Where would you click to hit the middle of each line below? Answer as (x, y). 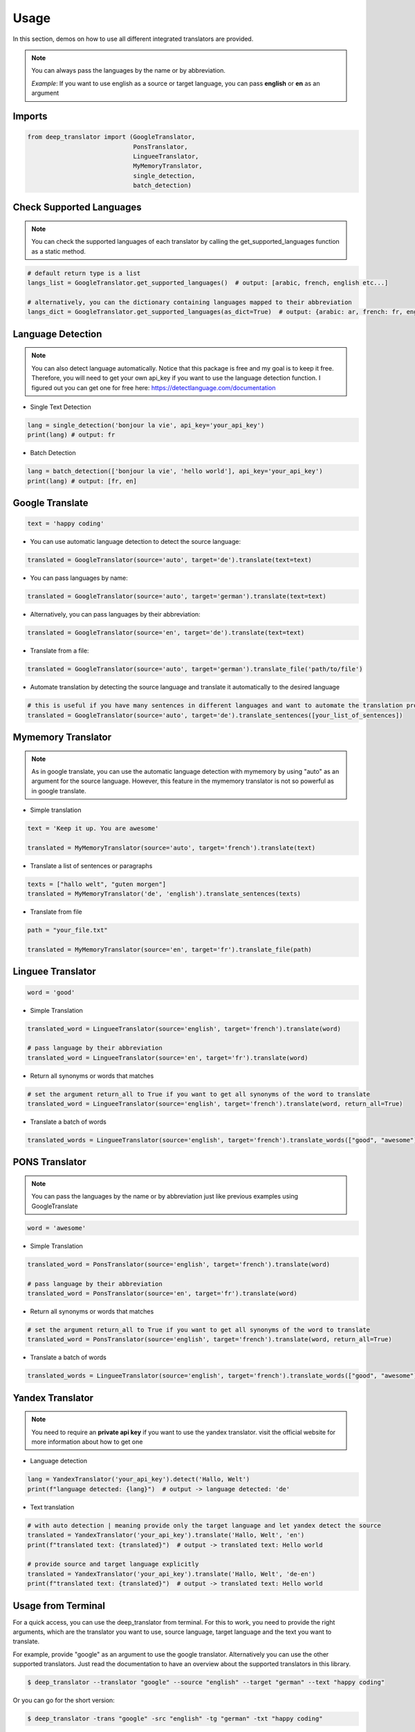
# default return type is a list (84, 273)
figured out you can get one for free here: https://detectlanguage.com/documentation (154, 387)
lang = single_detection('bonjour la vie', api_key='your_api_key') (146, 425)
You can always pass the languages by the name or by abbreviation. (129, 71)
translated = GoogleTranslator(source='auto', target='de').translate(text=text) (170, 560)
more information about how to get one (87, 1442)
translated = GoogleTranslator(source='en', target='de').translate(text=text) (166, 633)
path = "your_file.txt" (68, 930)
